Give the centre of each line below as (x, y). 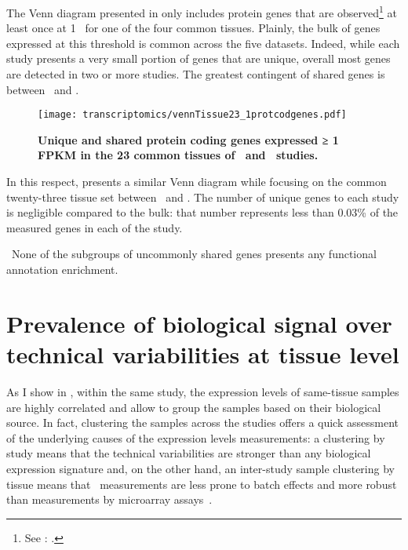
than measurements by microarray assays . (109, 499)
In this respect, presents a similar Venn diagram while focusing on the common (197, 182)
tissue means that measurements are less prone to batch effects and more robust (202, 484)
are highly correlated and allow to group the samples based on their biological (194, 407)
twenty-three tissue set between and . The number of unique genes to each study (203, 197)
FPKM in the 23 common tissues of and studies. (178, 155)
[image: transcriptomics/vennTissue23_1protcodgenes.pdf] (192, 115)
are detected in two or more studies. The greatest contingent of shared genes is (196, 74)
